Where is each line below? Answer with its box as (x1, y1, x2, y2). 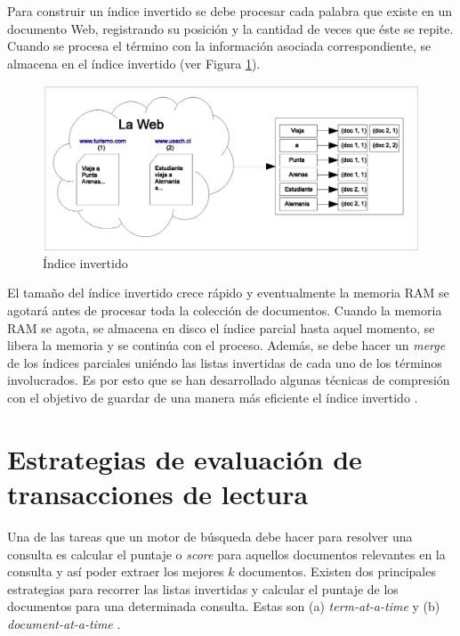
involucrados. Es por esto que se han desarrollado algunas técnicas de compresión (7, 371, 450, 389)
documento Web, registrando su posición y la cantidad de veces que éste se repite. (7, 19, 454, 37)
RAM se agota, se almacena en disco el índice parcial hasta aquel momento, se (7, 318, 435, 337)
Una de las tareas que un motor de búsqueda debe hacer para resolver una (7, 526, 413, 545)
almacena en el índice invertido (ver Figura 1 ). (7, 53, 261, 72)
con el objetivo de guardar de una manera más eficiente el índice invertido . (7, 388, 418, 407)
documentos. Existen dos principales (238, 562, 436, 581)
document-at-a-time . (7, 614, 121, 632)
